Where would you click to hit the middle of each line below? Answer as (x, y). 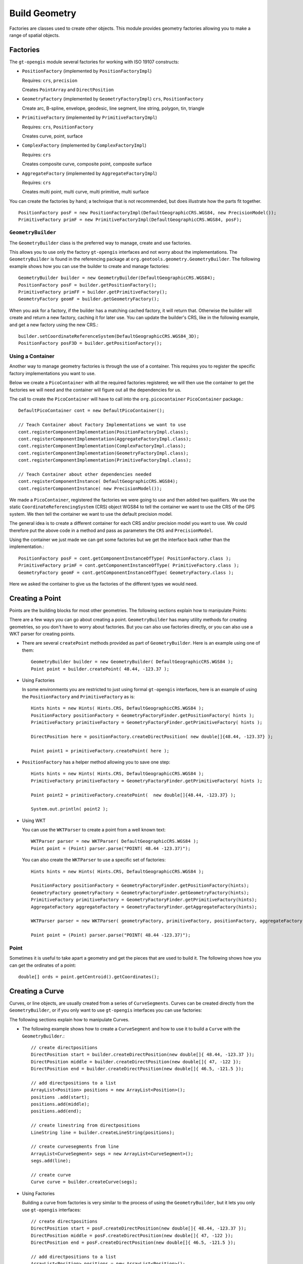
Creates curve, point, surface (53, 136)
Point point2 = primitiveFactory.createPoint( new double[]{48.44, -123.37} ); (134, 795)
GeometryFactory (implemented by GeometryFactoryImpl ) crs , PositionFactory (113, 99)
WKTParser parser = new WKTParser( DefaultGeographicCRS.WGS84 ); (115, 841)
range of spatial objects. (35, 35)
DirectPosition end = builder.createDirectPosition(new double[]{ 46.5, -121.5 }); (138, 1069)
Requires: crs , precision (50, 80)
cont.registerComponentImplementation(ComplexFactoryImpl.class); (102, 446)
